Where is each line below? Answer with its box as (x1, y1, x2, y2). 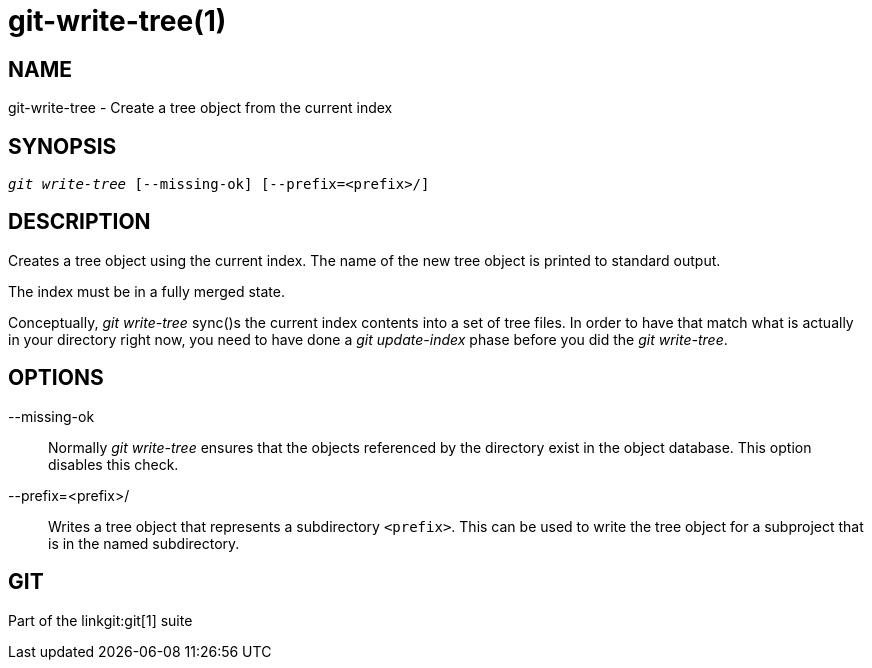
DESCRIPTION (8, 209, 151, 235)
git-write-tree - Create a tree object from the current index (8, 99, 393, 117)
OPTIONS (8, 365, 104, 391)
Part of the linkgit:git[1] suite (8, 611, 193, 629)
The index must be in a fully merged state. (8, 282, 285, 300)
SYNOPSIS (8, 133, 117, 159)
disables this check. (48, 455, 179, 473)
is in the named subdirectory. (48, 534, 240, 552)
